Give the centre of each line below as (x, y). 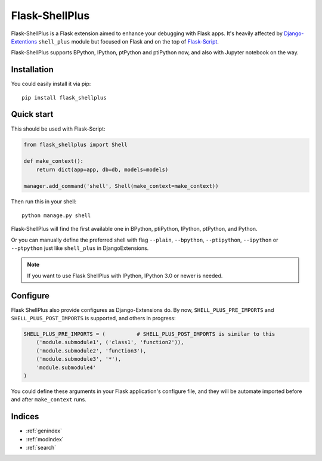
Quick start (32, 114)
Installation (32, 69)
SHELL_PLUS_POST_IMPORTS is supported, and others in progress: (93, 318)
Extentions (24, 41)
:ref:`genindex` (44, 431)
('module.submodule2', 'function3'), (91, 351)
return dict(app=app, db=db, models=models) (102, 169)
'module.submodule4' (66, 367)
